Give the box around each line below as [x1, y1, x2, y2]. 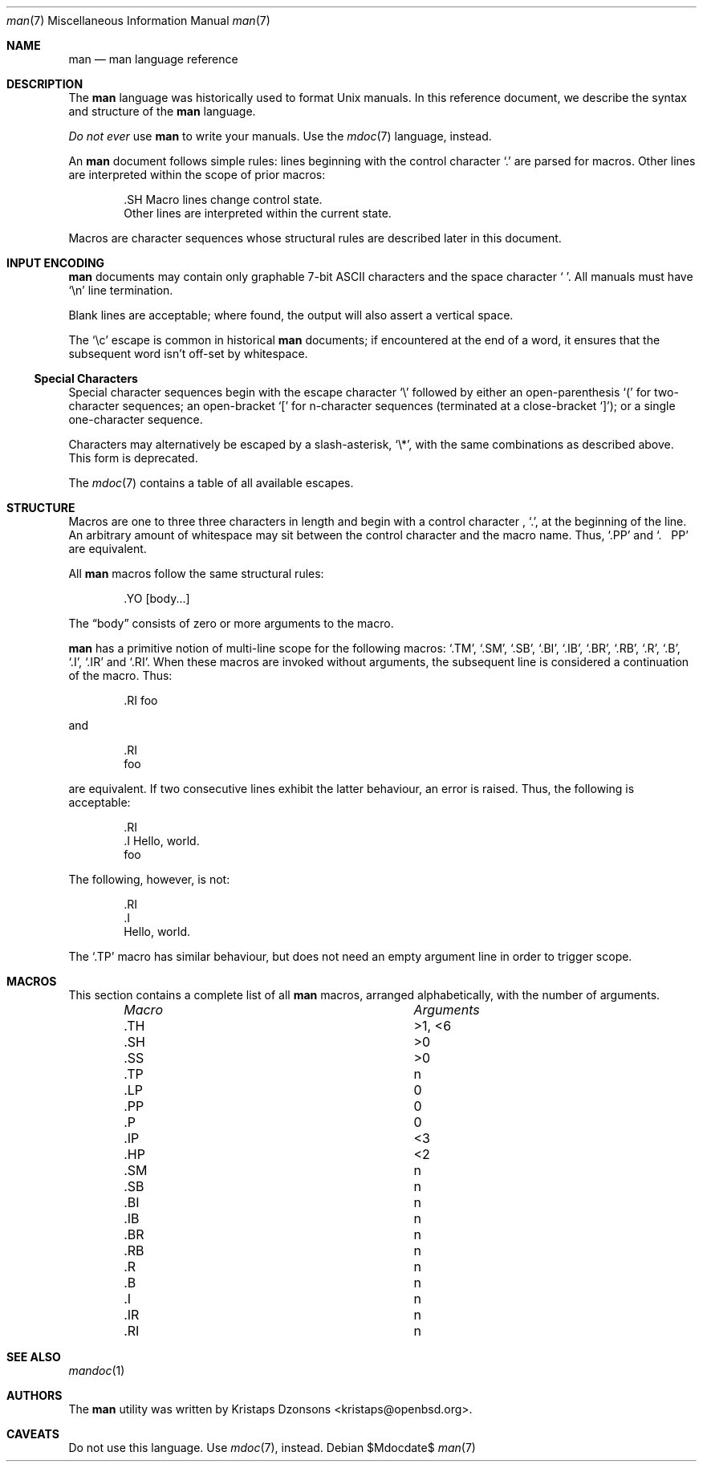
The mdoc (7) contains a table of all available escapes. [68, 476, 354, 490]
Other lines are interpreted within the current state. [124, 206, 392, 220]
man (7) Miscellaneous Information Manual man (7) [6, 14, 270, 27]
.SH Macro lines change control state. [124, 193, 323, 206]
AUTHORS [6, 1389, 63, 1402]
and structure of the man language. [68, 104, 256, 118]
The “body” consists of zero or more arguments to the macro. [68, 616, 394, 630]
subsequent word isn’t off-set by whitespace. [68, 347, 308, 360]
